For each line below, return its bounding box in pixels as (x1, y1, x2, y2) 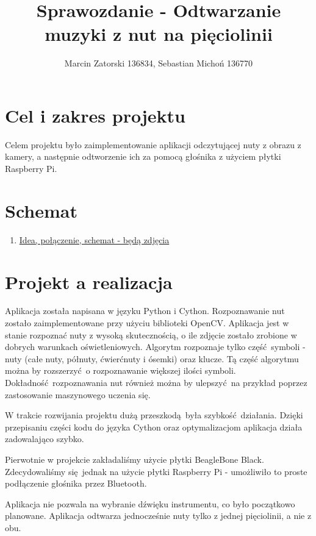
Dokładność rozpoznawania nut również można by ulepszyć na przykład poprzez (5, 376, 307, 389)
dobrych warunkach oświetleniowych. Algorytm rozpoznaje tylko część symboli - (5, 340, 306, 353)
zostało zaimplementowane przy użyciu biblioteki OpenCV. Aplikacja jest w (5, 316, 289, 329)
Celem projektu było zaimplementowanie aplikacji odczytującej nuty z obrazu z (5, 138, 301, 151)
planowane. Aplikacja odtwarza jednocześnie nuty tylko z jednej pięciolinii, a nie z (5, 509, 312, 522)
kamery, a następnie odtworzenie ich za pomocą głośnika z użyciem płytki (5, 150, 281, 163)
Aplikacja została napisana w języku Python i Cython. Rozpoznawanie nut (5, 304, 285, 317)
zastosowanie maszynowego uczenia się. (5, 388, 151, 401)
